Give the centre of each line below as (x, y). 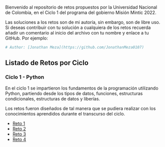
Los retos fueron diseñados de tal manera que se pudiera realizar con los (80, 108)
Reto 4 (19, 139)
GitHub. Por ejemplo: (27, 38)
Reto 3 (19, 134)
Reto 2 (19, 128)
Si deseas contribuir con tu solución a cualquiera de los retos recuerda (78, 27)
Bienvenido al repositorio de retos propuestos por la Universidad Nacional (81, 7)
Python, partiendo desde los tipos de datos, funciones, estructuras (74, 93)
